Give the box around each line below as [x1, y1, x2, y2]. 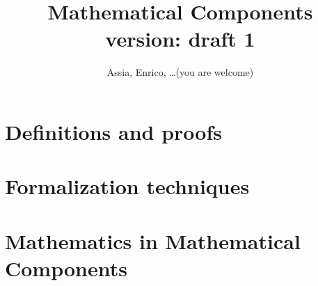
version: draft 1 [105, 24, 255, 53]
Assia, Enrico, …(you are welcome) [106, 65, 254, 79]
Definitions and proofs [5, 117, 223, 145]
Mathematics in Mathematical [5, 226, 301, 255]
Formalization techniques [5, 172, 250, 200]
